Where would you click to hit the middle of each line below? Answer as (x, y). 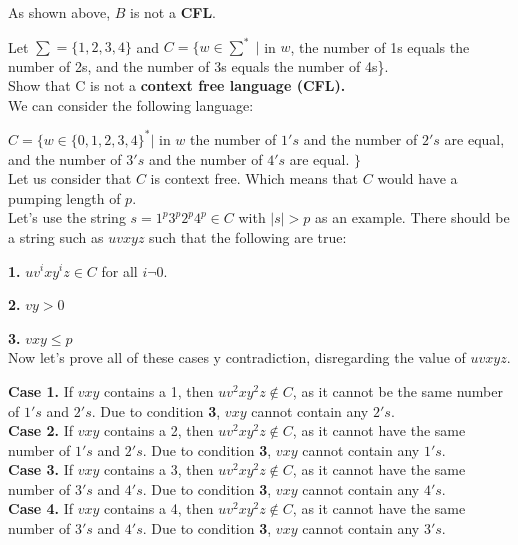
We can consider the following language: (131, 104)
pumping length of (64, 197)
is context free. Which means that (254, 178)
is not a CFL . (173, 12)
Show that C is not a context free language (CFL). (177, 85)
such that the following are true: (248, 236)
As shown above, (59, 12)
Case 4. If (41, 508)
